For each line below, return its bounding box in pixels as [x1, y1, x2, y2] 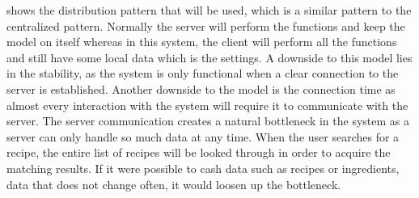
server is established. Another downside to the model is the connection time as [6, 80, 396, 97]
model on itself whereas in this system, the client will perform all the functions [6, 33, 397, 50]
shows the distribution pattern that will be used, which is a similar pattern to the [6, 2, 412, 18]
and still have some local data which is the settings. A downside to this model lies [6, 48, 413, 65]
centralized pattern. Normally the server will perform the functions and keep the [6, 17, 405, 34]
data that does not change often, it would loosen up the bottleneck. [6, 175, 341, 192]
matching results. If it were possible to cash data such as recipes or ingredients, [6, 159, 400, 176]
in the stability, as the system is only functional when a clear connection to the [6, 65, 399, 82]
